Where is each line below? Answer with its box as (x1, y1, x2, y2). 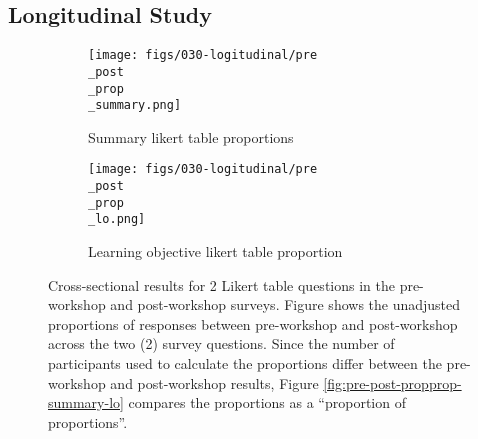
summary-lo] (48, 392, 124, 413)
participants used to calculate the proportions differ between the (48, 353, 442, 374)
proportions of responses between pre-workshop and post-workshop (48, 313, 458, 334)
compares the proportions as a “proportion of (128, 392, 406, 413)
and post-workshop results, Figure (110, 372, 319, 393)
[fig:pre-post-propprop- (323, 372, 462, 393)
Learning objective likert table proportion (88, 241, 343, 262)
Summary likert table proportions (88, 126, 294, 147)
